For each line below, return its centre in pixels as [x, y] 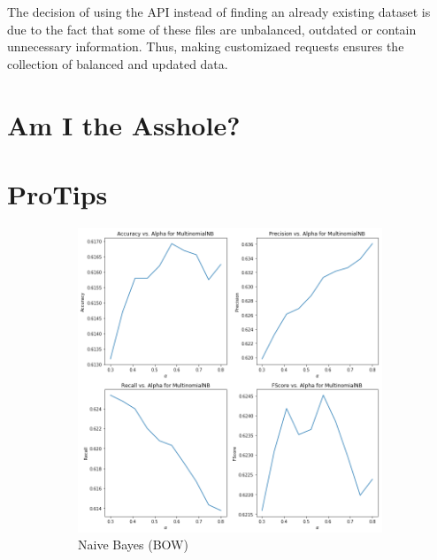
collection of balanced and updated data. [118, 63]
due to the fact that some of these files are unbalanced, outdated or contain [212, 29]
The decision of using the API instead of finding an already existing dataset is [219, 12]
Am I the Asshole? [124, 124]
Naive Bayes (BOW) [133, 545]
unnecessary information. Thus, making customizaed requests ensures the [206, 46]
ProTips [57, 193]
